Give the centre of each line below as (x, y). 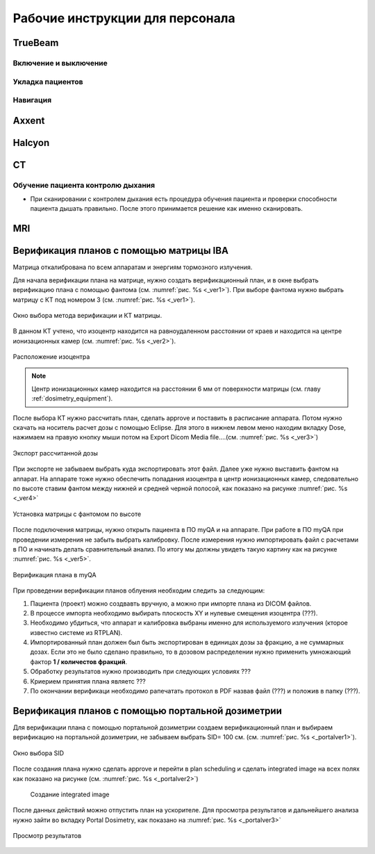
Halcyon (31, 143)
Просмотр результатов (47, 836)
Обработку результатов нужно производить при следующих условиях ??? (141, 672)
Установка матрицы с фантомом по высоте (77, 514)
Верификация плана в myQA (55, 574)
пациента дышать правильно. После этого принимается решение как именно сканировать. (167, 209)
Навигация (32, 100)
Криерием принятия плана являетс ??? (88, 681)
